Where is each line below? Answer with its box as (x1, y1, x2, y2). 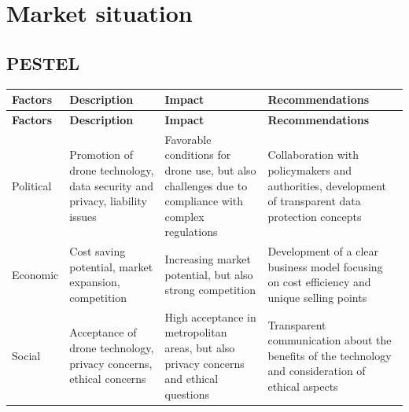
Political (12, 177, 52, 193)
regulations (164, 223, 218, 240)
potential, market (69, 258, 153, 274)
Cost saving (69, 243, 126, 259)
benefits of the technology (267, 347, 392, 363)
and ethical (164, 370, 219, 387)
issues (69, 208, 97, 224)
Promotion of (69, 146, 134, 163)
